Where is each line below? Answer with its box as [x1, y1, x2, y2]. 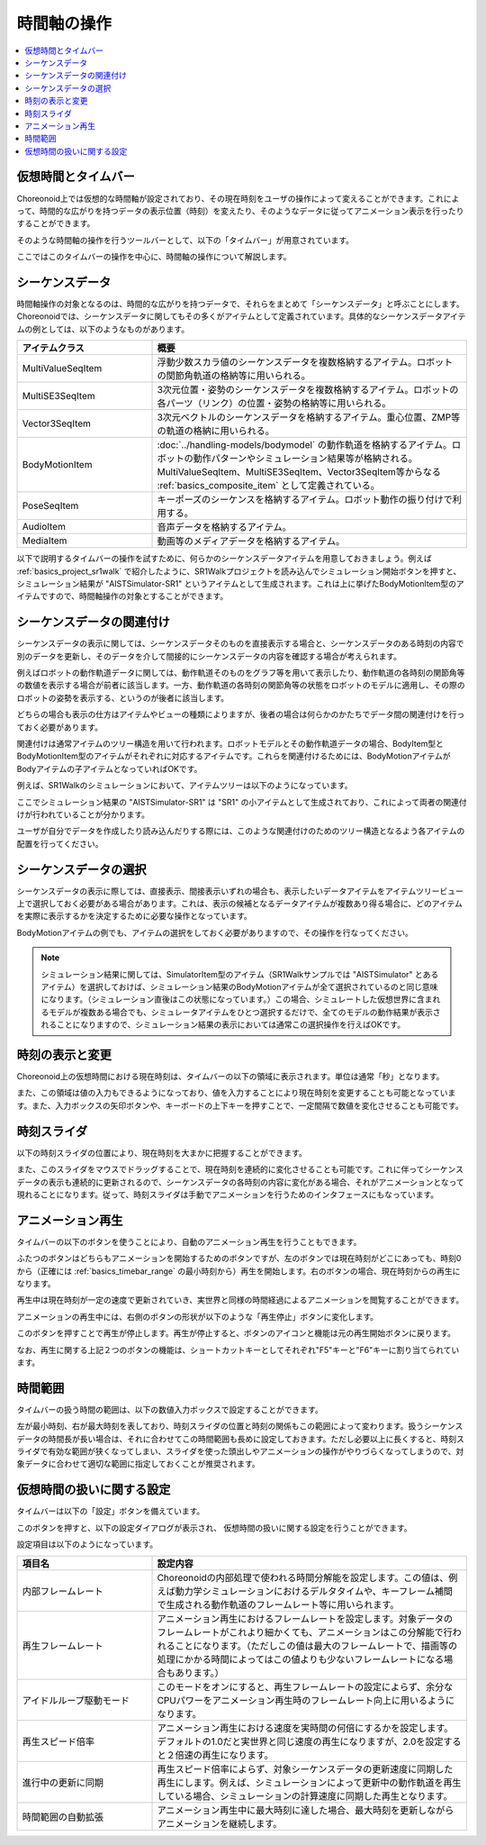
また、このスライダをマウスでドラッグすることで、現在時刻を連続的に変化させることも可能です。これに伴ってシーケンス [16, 1164, 463, 1175]
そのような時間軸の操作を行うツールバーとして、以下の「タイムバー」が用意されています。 [16, 234, 355, 245]
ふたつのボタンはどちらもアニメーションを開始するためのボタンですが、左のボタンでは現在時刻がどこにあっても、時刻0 [16, 1253, 462, 1264]
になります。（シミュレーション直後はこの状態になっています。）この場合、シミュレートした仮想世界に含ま [40, 994, 433, 1004]
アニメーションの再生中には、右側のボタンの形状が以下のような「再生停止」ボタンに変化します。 [16, 1311, 379, 1322]
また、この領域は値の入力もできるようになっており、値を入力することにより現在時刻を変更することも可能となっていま [16, 1087, 456, 1098]
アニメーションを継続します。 [157, 1817, 283, 1830]
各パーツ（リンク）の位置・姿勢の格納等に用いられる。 [157, 397, 391, 410]
